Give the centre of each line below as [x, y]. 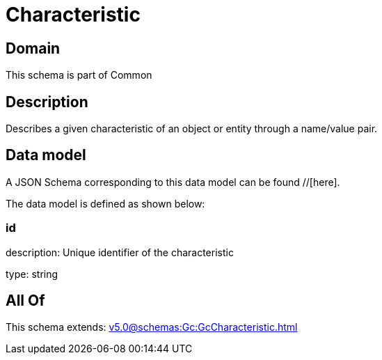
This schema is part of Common [79, 75]
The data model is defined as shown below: [105, 203]
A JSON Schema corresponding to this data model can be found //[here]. [173, 182]
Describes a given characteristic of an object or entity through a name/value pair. [192, 129]
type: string [32, 274]
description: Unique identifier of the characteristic [120, 252]
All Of [25, 301]
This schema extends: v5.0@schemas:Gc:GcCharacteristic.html [152, 327]
